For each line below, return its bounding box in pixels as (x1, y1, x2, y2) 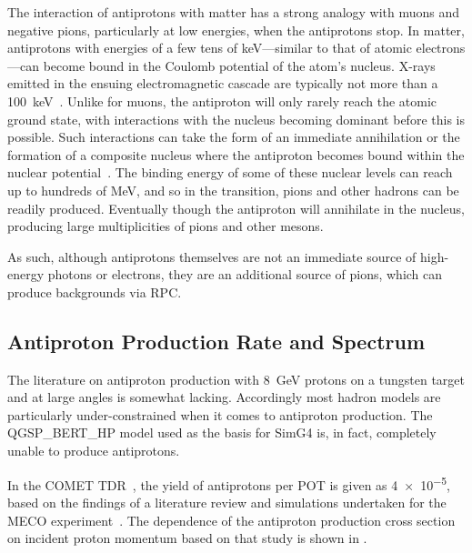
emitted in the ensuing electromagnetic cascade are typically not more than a (7, 74, 438, 93)
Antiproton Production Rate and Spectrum (7, 327, 426, 355)
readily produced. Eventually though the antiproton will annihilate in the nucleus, (7, 198, 465, 217)
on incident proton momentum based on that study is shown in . (7, 528, 367, 548)
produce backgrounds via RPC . (7, 282, 182, 301)
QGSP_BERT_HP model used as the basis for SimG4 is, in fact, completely (7, 423, 437, 442)
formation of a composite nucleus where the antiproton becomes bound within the (7, 145, 465, 164)
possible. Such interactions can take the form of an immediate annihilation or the (7, 127, 460, 146)
